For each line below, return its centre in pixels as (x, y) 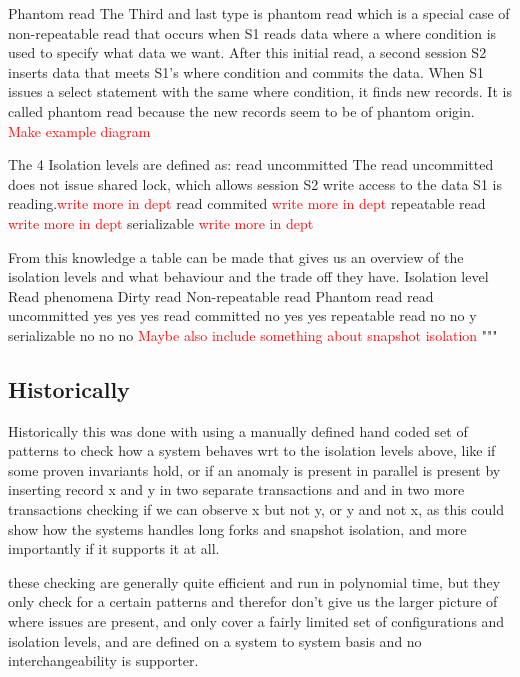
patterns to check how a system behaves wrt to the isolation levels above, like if (252, 450)
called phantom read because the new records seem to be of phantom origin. (241, 110)
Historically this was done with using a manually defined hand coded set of (238, 430)
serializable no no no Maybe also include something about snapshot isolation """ (253, 334)
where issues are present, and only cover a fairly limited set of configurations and (256, 621)
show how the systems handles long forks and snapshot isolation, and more (237, 528)
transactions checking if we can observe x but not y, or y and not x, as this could (256, 509)
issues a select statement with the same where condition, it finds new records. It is (260, 91)
